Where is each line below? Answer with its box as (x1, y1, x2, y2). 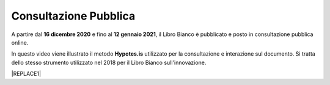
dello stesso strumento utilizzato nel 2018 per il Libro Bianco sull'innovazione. (11, 59, 207, 66)
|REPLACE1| (11, 70, 42, 78)
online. (11, 39, 29, 46)
